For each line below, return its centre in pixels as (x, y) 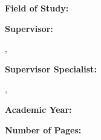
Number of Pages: (43, 129)
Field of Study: (37, 8)
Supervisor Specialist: (51, 68)
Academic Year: (38, 109)
